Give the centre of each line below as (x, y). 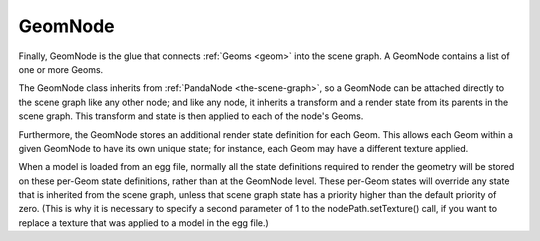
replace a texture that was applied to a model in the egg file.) (143, 222)
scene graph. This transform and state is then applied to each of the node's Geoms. (191, 116)
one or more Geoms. (61, 69)
